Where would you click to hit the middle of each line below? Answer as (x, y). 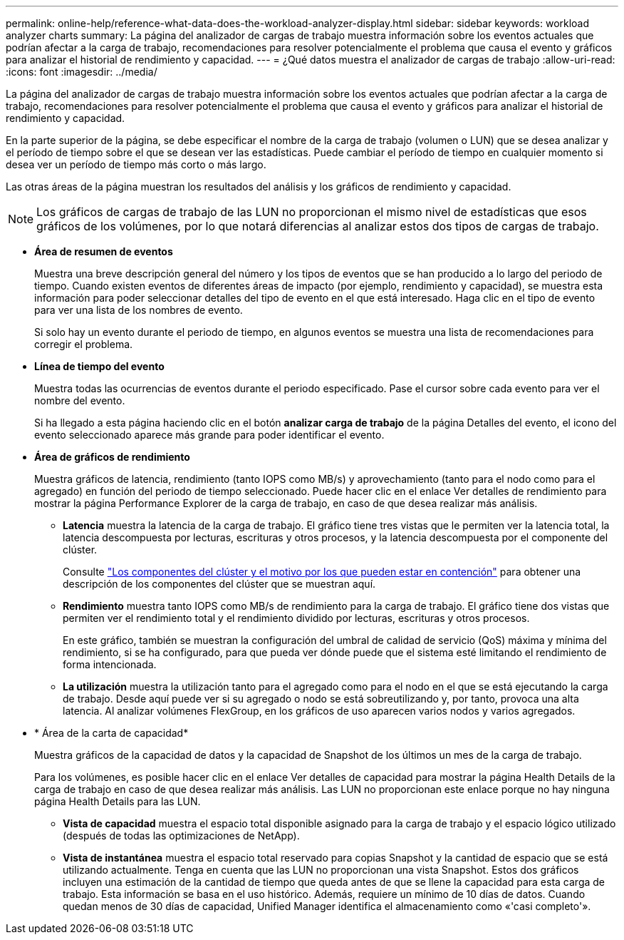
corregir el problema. (84, 344)
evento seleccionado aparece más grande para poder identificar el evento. (209, 435)
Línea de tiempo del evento (99, 366)
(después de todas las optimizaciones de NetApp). (181, 836)
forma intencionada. (110, 664)
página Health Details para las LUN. (118, 801)
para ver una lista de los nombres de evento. (139, 310)
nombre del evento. (80, 400)
